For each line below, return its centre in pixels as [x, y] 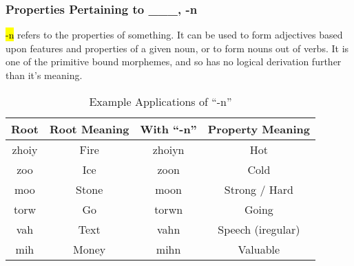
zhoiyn [168, 149]
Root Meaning [89, 129]
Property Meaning [259, 129]
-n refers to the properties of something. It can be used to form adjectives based [174, 35]
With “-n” [168, 129]
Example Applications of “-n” [160, 101]
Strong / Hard [259, 189]
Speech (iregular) [259, 229]
